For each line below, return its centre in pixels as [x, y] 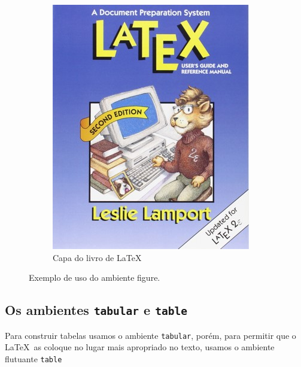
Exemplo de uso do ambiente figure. [95, 277]
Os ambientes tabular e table [96, 310]
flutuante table [34, 358]
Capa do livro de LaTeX [97, 257]
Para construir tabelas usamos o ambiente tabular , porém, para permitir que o [150, 335]
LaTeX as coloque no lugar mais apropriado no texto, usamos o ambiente [140, 347]
